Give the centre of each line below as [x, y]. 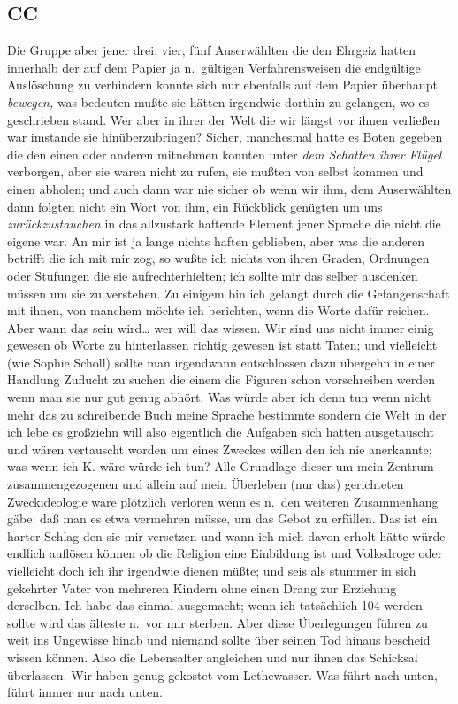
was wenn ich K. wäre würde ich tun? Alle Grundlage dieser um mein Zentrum [221, 466]
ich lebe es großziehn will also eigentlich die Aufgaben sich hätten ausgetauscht [221, 432]
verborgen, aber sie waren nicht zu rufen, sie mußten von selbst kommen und [215, 171]
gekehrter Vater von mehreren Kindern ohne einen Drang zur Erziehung [202, 588]
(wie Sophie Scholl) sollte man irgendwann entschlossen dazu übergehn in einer [221, 362]
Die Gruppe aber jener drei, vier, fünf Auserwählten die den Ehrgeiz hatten [212, 50]
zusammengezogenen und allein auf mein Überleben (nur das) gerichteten [206, 484]
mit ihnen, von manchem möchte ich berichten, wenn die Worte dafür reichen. [218, 310]
